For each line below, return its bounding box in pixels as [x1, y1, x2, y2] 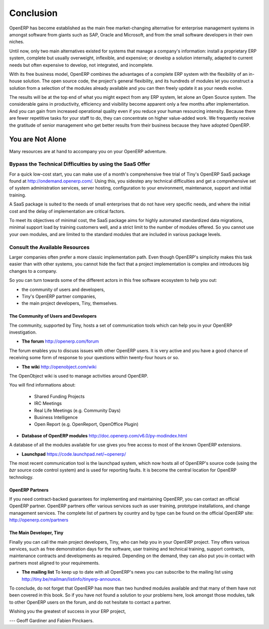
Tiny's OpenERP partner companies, [21, 293, 97, 299]
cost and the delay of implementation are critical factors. [9, 208, 126, 214]
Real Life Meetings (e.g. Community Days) [34, 407, 121, 414]
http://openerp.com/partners [9, 517, 69, 523]
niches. [9, 39, 24, 45]
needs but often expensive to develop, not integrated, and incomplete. [9, 62, 154, 68]
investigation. [9, 329, 37, 335]
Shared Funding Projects [34, 393, 85, 399]
